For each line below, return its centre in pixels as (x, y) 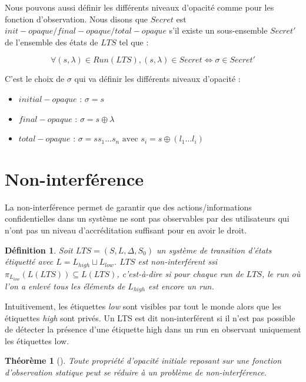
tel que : (134, 42)
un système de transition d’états (214, 250)
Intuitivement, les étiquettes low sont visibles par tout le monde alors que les (143, 306)
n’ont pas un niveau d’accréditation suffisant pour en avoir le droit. (126, 230)
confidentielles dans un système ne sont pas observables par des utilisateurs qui (147, 218)
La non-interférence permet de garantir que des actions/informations (128, 207)
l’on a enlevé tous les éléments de (65, 286)
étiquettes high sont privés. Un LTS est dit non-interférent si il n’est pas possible (150, 317)
